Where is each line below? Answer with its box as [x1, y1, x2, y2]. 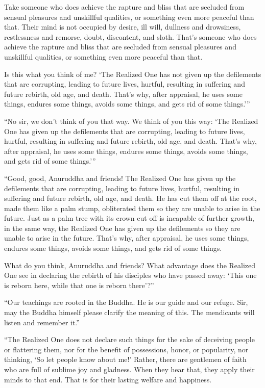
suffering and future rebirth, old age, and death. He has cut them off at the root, [4, 193, 257, 203]
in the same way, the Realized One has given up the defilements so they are [4, 222, 240, 233]
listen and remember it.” [4, 317, 80, 327]
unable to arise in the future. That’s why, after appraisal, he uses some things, [4, 232, 249, 243]
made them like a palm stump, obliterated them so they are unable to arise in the [4, 202, 260, 213]
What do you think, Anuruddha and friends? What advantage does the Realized [4, 260, 256, 270]
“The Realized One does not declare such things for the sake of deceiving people [4, 334, 255, 345]
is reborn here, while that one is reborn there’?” [4, 279, 154, 290]
